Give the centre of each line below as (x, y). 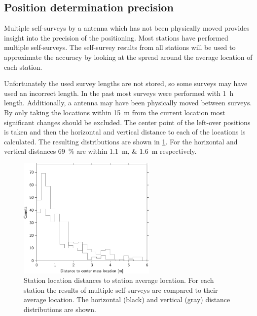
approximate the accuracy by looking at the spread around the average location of (128, 57)
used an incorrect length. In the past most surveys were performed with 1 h (119, 93)
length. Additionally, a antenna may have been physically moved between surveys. (128, 103)
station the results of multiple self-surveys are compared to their (121, 290)
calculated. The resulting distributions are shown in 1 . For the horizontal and (121, 141)
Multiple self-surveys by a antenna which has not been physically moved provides (127, 28)
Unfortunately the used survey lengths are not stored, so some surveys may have (126, 83)
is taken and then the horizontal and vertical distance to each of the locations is (125, 132)
